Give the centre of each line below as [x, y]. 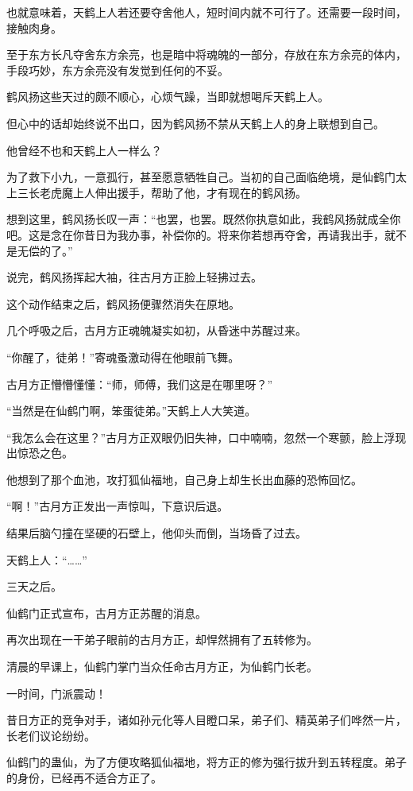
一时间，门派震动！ [56, 693]
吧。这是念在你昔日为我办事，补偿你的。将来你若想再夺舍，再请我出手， [195, 234]
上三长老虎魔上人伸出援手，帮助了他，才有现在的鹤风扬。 [156, 192]
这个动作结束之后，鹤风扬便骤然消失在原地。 [123, 303]
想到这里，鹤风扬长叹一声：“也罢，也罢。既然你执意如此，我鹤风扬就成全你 [204, 219]
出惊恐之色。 [40, 453]
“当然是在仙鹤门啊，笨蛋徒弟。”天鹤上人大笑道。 [131, 411]
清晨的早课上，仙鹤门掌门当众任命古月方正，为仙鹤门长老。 [162, 667]
